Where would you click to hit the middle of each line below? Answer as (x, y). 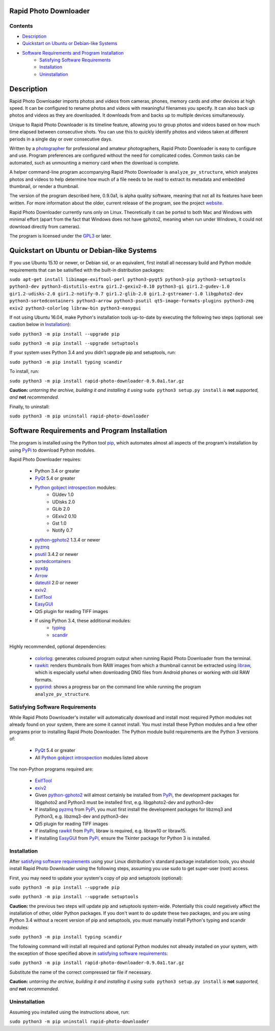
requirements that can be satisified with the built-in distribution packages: (87, 270)
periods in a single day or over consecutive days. (61, 139)
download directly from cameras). (45, 226)
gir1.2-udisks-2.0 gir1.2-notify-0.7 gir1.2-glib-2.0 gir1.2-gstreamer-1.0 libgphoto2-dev (126, 294)
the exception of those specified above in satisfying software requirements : (89, 953)
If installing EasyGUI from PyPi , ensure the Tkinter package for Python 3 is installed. (123, 838)
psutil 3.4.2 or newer (57, 554)
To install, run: (24, 371)
